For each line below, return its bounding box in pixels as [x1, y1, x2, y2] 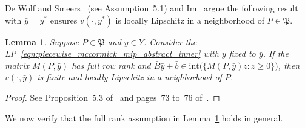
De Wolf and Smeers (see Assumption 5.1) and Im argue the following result [5, 2, 298, 14]
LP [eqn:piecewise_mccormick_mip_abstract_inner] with [5, 47, 219, 60]
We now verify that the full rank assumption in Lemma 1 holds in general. [5, 111, 283, 124]
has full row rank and [72, 59, 151, 71]
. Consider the [143, 35, 197, 48]
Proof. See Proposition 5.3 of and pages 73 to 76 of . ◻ [5, 91, 220, 103]
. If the [263, 47, 289, 60]
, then [278, 59, 300, 71]
